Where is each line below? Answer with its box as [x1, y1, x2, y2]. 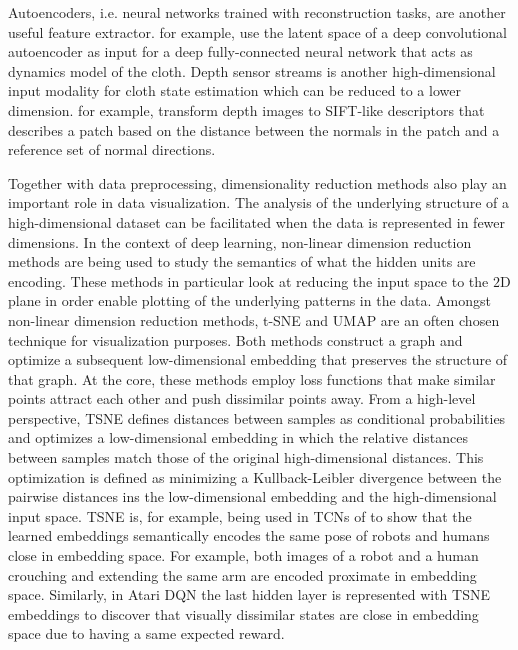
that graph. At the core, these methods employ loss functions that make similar [8, 368, 496, 389]
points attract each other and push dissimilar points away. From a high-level [8, 388, 476, 409]
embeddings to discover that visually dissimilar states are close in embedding [8, 603, 479, 624]
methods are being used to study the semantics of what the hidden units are [8, 251, 476, 272]
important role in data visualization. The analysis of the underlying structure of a [8, 192, 510, 213]
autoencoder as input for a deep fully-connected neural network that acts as [8, 41, 473, 62]
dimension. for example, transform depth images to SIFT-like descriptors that [8, 99, 485, 120]
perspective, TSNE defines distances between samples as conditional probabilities [8, 407, 506, 428]
